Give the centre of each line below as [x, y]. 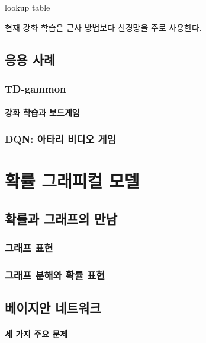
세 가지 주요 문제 [36, 334]
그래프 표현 [29, 247]
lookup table [28, 7]
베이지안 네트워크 [53, 308]
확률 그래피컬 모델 [72, 181]
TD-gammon [36, 88]
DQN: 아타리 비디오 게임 [60, 139]
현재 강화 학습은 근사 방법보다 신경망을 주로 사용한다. [103, 27]
